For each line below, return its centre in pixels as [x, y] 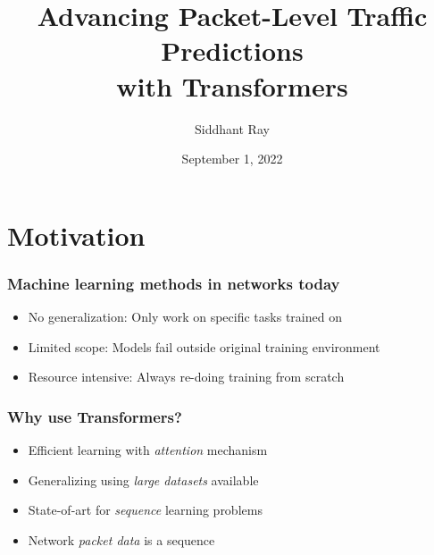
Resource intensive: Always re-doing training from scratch [186, 377]
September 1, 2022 [232, 159]
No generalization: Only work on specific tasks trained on [185, 317]
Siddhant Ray [232, 128]
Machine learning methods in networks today [174, 283]
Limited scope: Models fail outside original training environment [204, 346]
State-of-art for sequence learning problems [145, 510]
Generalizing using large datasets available [143, 479]
